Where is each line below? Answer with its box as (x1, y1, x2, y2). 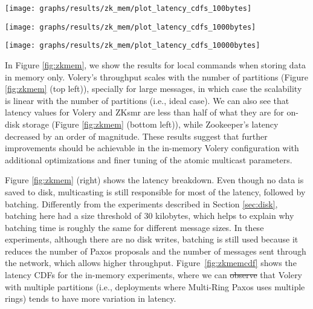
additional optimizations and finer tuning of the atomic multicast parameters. (5, 153, 292, 166)
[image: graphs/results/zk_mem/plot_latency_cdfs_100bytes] (5, 4, 252, 13)
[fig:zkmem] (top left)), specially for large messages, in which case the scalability (5, 82, 302, 95)
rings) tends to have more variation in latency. (5, 292, 176, 305)
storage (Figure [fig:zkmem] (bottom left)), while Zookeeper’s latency (22, 117, 279, 130)
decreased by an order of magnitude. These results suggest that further (5, 129, 268, 142)
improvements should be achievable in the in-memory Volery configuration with (5, 141, 299, 154)
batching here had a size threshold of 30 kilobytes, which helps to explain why (5, 209, 294, 222)
